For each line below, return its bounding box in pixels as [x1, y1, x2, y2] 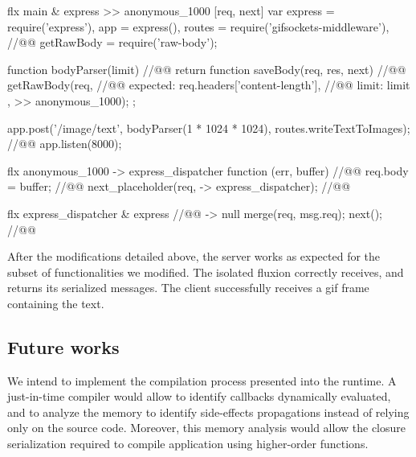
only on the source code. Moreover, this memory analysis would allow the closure [7, 419, 406, 436]
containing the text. [7, 294, 104, 311]
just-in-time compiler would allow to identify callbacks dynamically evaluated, [7, 388, 391, 405]
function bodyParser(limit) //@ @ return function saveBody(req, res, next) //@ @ [7, 60, 406, 77]
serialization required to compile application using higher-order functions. [7, 435, 369, 452]
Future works [7, 334, 120, 359]
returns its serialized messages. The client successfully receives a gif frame [7, 279, 369, 296]
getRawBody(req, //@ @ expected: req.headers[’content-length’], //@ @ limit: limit [7, 76, 410, 93]
